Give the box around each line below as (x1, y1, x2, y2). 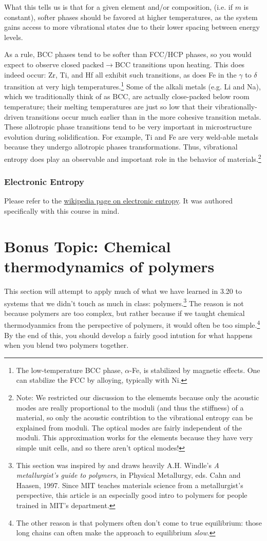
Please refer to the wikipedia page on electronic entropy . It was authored (4, 195, 233, 206)
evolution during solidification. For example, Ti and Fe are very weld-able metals (4, 131, 258, 142)
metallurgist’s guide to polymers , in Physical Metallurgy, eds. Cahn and (16, 470, 241, 480)
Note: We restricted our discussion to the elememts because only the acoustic (16, 392, 259, 402)
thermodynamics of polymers (4, 256, 215, 276)
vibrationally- (215, 101, 257, 111)
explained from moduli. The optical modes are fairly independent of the (16, 422, 242, 433)
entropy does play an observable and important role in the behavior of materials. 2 (4, 152, 261, 164)
